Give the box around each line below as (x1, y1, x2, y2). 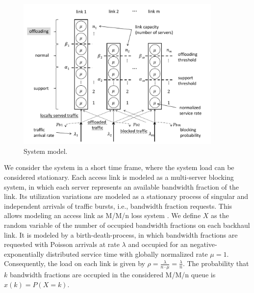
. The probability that (182, 258, 249, 269)
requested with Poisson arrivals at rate (4, 239, 120, 249)
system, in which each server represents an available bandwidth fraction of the (4, 181, 239, 192)
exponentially (4, 248, 44, 259)
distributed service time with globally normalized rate (46, 248, 208, 259)
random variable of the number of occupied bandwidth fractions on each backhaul (4, 220, 250, 230)
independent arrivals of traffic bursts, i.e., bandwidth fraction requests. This (4, 200, 232, 211)
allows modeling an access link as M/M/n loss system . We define (4, 210, 201, 220)
